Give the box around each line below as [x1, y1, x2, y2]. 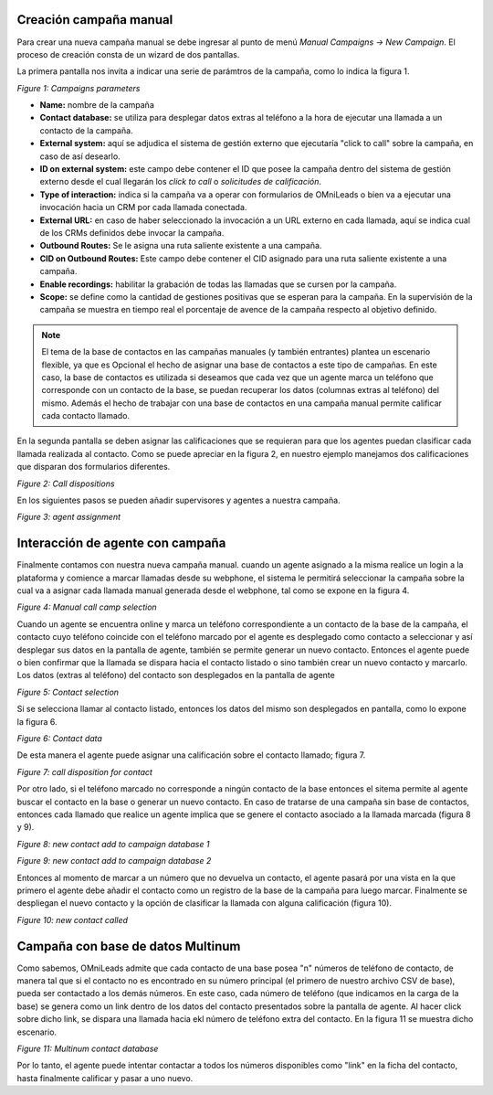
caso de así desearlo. [39, 151, 121, 162]
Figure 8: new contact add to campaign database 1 [16, 838, 210, 849]
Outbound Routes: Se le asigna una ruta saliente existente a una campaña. [39, 240, 322, 251]
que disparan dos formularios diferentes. [16, 462, 171, 473]
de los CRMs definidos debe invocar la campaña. [39, 227, 225, 238]
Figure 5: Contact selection [16, 686, 119, 697]
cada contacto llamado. [41, 410, 131, 421]
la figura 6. [16, 716, 58, 727]
